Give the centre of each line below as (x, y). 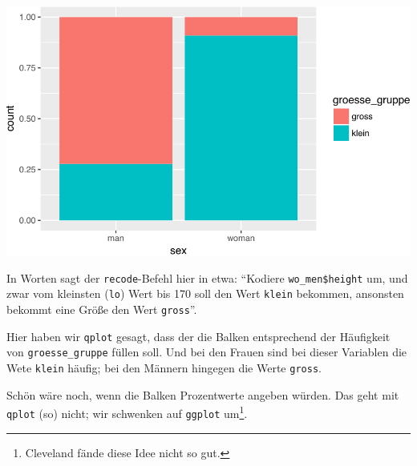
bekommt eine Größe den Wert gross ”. (102, 309)
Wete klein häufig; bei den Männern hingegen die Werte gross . (164, 368)
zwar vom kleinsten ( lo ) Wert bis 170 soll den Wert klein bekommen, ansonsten (205, 293)
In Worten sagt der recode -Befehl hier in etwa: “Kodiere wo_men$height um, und (207, 277)
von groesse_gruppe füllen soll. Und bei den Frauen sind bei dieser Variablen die (207, 352)
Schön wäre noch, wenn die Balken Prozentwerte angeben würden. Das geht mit (203, 394)
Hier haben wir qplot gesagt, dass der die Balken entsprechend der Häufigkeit (198, 336)
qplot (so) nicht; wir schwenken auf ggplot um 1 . (127, 412)
